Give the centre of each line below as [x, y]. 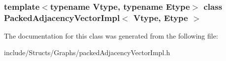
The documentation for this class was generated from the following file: [111, 36]
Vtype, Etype [161, 17]
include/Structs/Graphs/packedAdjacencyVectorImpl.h [87, 52]
